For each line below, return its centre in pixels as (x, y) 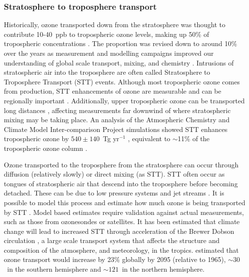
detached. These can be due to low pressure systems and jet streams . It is (114, 193)
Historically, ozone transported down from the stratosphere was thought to (115, 24)
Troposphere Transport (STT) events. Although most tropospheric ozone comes (122, 81)
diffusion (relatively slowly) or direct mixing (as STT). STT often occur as (114, 174)
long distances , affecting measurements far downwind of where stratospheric (117, 110)
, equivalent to (149, 138)
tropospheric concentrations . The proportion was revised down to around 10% (121, 43)
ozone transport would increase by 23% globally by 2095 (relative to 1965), (115, 259)
